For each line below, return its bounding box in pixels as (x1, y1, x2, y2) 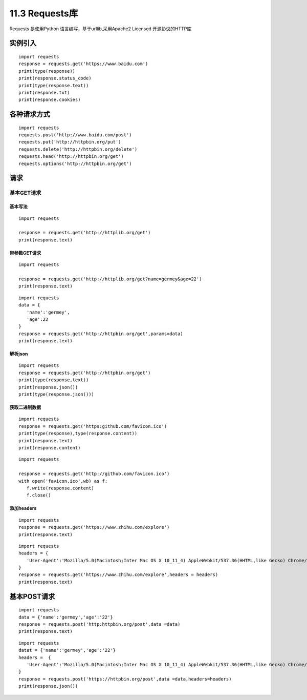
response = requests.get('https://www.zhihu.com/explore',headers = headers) (18, 572, 218, 578)
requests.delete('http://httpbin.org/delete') (18, 146, 138, 152)
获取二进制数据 (9, 404, 41, 410)
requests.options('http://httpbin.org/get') (18, 160, 133, 167)
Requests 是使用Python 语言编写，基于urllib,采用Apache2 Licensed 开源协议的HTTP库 (9, 26, 192, 32)
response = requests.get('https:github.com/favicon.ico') (18, 423, 167, 429)
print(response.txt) (18, 90, 70, 95)
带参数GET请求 (9, 250, 41, 256)
